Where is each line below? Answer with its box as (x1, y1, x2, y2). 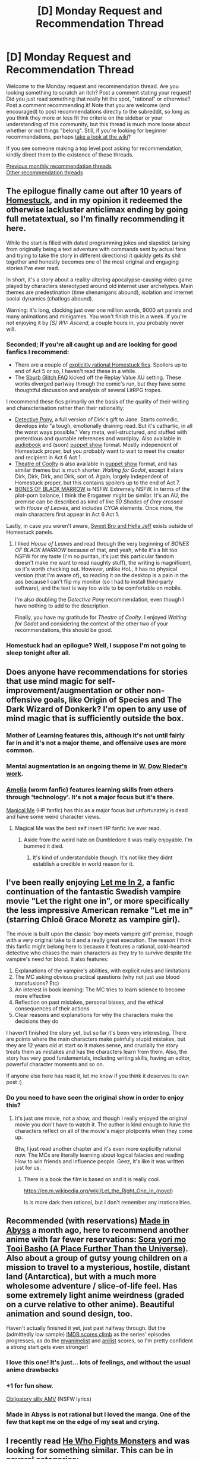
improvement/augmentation (6, 685, 113, 696)
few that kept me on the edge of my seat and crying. (6, 1417, 160, 1426)
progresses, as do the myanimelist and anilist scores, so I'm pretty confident (6, 1337, 193, 1344)
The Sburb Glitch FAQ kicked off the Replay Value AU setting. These (14, 374, 181, 381)
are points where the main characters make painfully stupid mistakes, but (6, 1035, 186, 1042)
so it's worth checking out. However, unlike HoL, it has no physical (14, 565, 178, 572)
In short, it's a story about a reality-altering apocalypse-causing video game (6, 275, 192, 283)
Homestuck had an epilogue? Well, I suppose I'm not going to (6, 641, 186, 649)
